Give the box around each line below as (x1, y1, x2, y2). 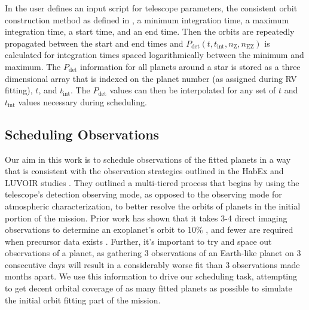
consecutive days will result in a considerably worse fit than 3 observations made (5, 258, 300, 271)
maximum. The (5, 60, 61, 72)
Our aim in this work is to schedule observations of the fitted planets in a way (5, 153, 291, 165)
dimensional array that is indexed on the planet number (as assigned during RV (5, 72, 297, 84)
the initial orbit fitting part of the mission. (5, 293, 161, 306)
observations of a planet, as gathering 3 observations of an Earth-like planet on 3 (5, 247, 301, 259)
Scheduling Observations (5, 124, 160, 143)
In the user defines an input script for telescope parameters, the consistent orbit (5, 2, 298, 14)
